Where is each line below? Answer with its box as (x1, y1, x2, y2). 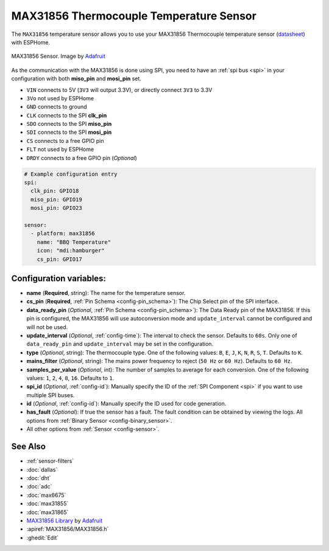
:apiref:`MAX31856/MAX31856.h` (26, 525, 109, 533)
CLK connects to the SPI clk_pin (26, 111, 107, 119)
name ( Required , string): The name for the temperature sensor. (26, 289, 186, 297)
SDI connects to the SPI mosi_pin (26, 128, 112, 136)
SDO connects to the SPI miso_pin (26, 120, 112, 128)
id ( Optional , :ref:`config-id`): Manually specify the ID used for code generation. (26, 400, 227, 407)
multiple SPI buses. (26, 391, 75, 398)
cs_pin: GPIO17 (37, 255, 82, 263)
